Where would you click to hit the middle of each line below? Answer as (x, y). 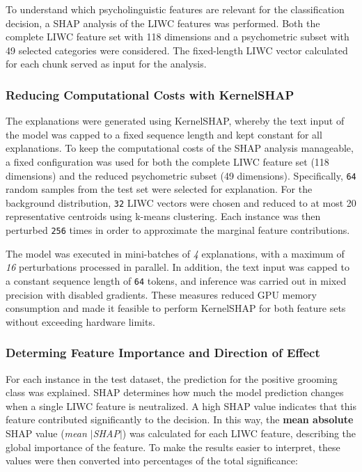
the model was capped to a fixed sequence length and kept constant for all (164, 134)
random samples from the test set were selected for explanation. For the (159, 189)
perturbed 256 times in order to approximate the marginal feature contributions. (178, 230)
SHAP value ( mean (46, 433)
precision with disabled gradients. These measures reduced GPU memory (161, 294)
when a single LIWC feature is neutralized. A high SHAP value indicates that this (181, 406)
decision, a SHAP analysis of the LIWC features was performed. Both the (163, 23)
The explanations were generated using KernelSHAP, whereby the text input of (175, 121)
